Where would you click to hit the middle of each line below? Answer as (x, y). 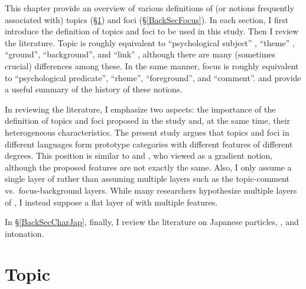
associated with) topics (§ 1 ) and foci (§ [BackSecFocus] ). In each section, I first (147, 19)
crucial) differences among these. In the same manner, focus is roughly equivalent (152, 65)
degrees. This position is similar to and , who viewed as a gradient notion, (139, 155)
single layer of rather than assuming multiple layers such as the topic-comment (147, 179)
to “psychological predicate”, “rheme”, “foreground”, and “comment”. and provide (153, 77)
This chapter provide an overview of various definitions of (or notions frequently (149, 8)
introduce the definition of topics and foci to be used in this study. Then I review (152, 31)
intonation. (25, 233)
